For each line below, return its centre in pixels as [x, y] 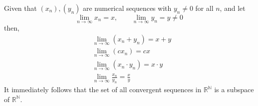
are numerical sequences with [127, 8]
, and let [233, 8]
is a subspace [234, 89]
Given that [21, 8]
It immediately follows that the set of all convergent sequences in [103, 89]
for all [204, 8]
